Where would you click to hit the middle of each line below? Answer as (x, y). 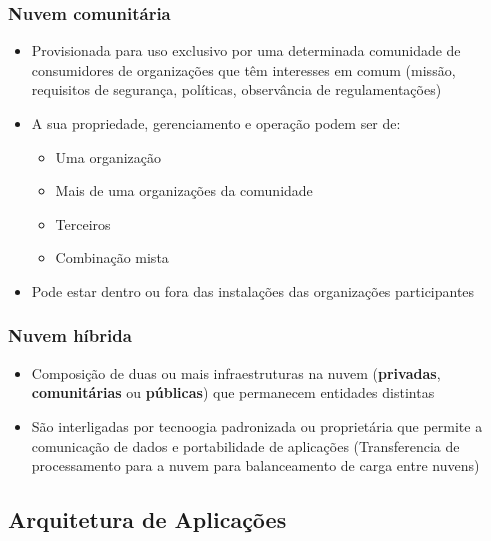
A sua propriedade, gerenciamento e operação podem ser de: (216, 123)
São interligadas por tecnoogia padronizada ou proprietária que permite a (257, 425)
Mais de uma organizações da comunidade (184, 190)
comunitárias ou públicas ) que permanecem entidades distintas (233, 392)
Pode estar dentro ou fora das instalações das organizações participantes (253, 290)
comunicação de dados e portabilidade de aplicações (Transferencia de (245, 445)
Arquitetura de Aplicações (147, 519)
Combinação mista (112, 257)
